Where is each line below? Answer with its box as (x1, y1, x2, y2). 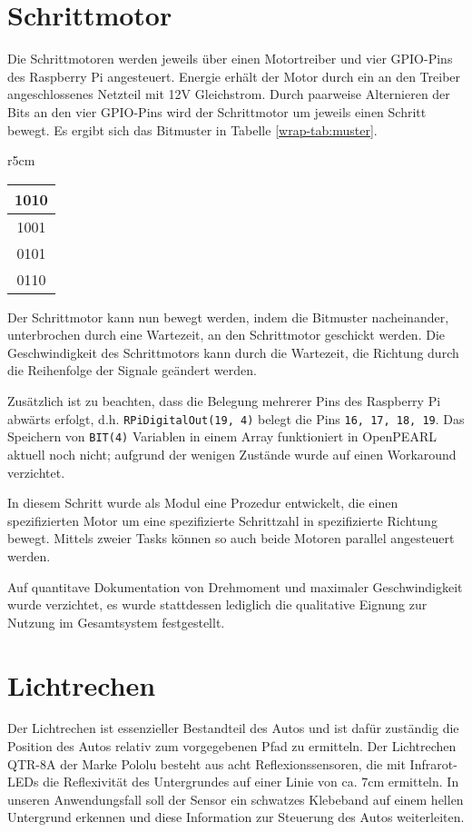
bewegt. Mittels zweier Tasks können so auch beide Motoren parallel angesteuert (7, 529, 455, 548)
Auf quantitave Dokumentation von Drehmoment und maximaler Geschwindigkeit (7, 577, 463, 596)
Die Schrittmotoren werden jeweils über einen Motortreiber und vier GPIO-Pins (7, 49, 453, 68)
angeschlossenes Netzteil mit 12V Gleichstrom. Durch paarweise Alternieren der (7, 84, 450, 104)
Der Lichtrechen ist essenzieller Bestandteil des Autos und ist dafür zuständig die (7, 718, 459, 738)
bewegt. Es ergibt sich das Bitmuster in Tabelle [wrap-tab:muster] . (7, 120, 378, 139)
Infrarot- (409, 754, 457, 773)
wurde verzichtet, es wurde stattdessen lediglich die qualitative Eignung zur (7, 595, 428, 614)
